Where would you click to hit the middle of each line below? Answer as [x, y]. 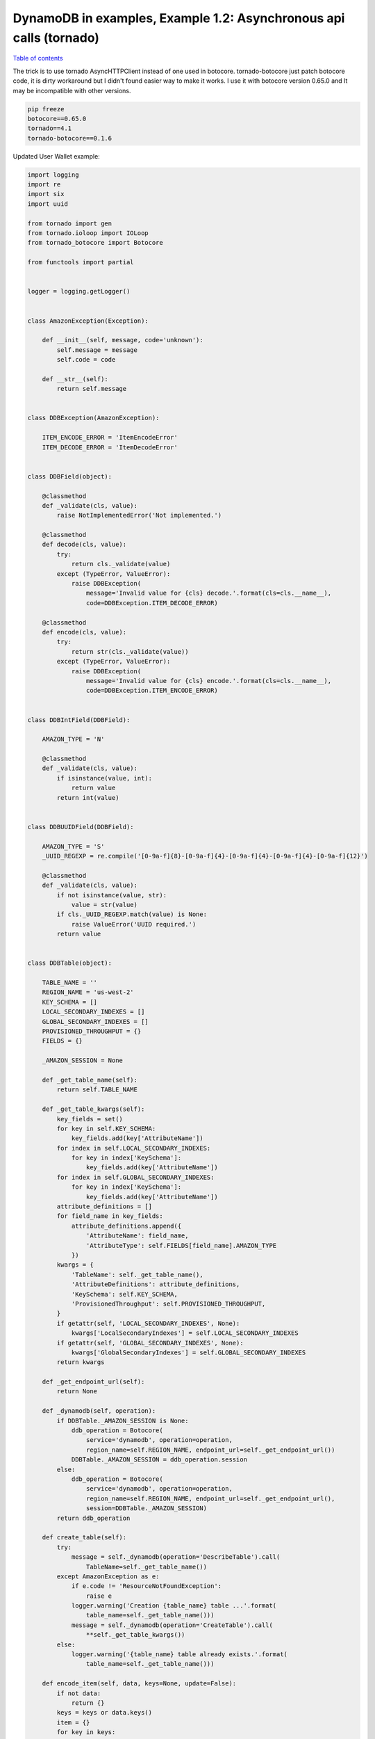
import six [46, 194]
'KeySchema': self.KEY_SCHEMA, [125, 1294]
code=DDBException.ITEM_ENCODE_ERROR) [152, 691]
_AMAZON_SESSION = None [82, 1060]
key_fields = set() [90, 1119]
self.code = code [86, 360]
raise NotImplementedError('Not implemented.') [139, 515]
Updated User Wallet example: [56, 156]
